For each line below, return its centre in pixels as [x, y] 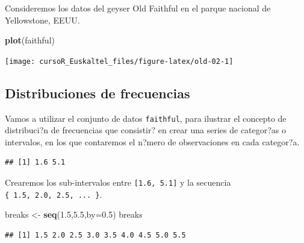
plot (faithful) [30, 40]
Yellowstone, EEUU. [42, 20]
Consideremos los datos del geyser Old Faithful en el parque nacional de [138, 8]
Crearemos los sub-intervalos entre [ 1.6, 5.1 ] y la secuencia [118, 182]
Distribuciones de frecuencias [98, 93]
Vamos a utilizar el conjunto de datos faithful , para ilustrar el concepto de [146, 118]
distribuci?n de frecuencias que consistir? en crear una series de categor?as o [146, 130]
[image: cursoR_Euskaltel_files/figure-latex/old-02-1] [119, 61]
